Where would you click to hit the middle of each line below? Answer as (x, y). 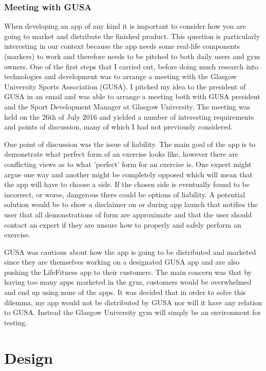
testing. (16, 322)
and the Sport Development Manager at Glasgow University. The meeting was (127, 106)
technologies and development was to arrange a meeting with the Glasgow (121, 76)
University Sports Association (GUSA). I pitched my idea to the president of (125, 86)
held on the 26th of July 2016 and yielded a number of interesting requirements (129, 116)
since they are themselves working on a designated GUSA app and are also (122, 262)
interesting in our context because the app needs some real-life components (122, 46)
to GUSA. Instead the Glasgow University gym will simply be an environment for (132, 312)
